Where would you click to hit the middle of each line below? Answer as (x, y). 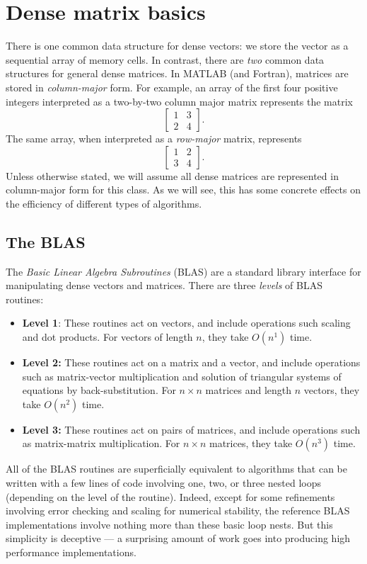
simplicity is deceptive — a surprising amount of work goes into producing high (178, 538)
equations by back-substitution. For (99, 390)
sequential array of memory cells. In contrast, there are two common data (165, 59)
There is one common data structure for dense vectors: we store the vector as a (177, 46)
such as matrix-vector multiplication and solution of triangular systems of (182, 376)
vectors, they (332, 390)
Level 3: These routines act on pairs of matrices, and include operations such (191, 429)
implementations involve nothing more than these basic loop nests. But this (169, 524)
